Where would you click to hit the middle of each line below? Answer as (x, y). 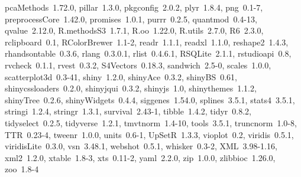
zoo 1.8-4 (22, 169)
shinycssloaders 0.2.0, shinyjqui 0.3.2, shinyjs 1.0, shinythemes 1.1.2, (131, 88)
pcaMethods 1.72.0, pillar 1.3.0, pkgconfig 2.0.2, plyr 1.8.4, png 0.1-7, (134, 7)
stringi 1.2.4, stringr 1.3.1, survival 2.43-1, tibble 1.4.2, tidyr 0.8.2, (128, 111)
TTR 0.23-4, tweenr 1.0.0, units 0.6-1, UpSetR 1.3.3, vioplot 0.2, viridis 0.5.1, (149, 134)
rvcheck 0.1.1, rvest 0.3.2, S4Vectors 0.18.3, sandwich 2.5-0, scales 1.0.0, (138, 65)
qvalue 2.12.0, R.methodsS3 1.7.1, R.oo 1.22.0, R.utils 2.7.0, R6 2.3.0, (134, 30)
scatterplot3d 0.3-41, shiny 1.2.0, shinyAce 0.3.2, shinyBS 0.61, (121, 76)
